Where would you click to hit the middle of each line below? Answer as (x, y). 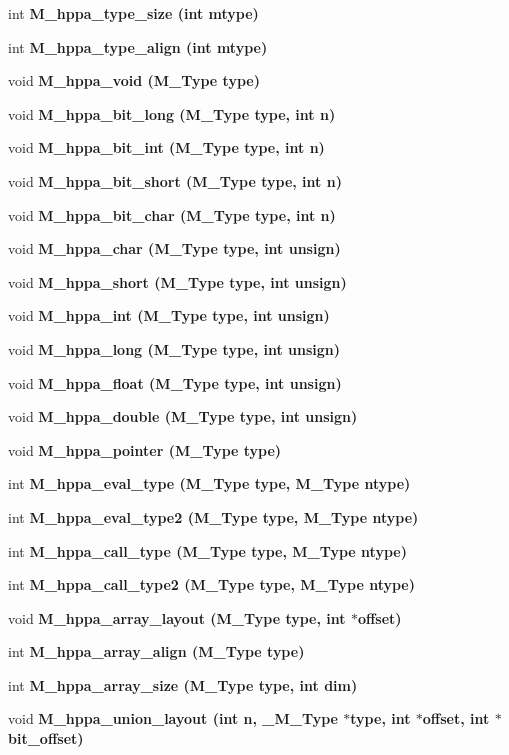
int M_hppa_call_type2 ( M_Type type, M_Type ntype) (211, 584)
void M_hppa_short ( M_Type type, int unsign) (177, 281)
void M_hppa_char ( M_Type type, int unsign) (174, 248)
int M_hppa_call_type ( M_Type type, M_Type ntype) (207, 550)
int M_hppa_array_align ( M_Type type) (156, 651)
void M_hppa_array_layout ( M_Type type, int (177, 617)
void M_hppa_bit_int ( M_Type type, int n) (166, 147)
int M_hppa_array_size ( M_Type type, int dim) (183, 684)
